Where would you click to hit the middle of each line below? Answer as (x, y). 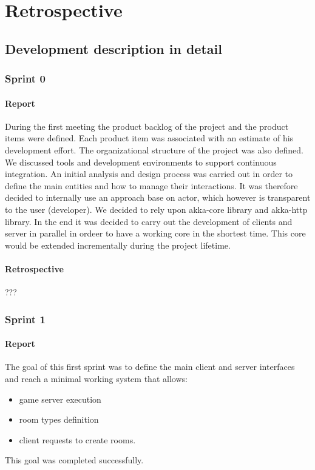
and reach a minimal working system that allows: (96, 378)
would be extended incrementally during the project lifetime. (118, 245)
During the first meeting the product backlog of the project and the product (147, 126)
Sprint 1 (25, 319)
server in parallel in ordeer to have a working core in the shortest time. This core (155, 233)
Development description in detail (113, 48)
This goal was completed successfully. (74, 460)
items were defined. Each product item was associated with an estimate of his (149, 138)
